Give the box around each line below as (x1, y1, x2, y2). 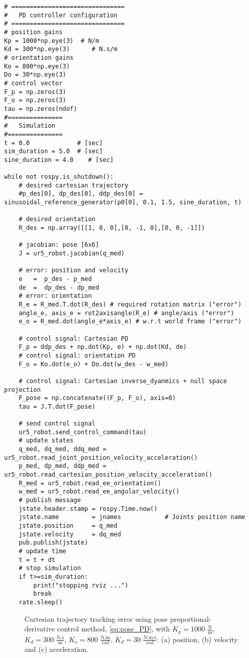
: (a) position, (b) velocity (157, 633, 238, 644)
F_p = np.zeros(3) (4, 88, 66, 96)
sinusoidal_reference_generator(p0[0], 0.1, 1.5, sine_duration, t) (4, 199, 242, 206)
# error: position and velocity (18, 267, 129, 274)
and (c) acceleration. (24, 644, 89, 654)
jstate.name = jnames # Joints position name (18, 513, 245, 521)
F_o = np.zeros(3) (4, 97, 66, 104)
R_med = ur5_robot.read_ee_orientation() (18, 479, 161, 487)
